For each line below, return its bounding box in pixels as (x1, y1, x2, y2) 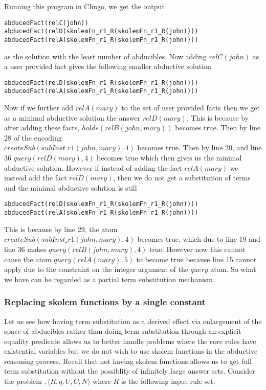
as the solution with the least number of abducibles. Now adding (4, 51, 207, 61)
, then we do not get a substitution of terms (113, 172, 251, 183)
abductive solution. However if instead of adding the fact (4, 162, 182, 173)
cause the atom (4, 254, 52, 264)
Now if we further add (4, 102, 74, 113)
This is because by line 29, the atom (4, 223, 118, 234)
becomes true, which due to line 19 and (137, 234, 260, 244)
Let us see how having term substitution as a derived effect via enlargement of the (4, 315, 262, 326)
